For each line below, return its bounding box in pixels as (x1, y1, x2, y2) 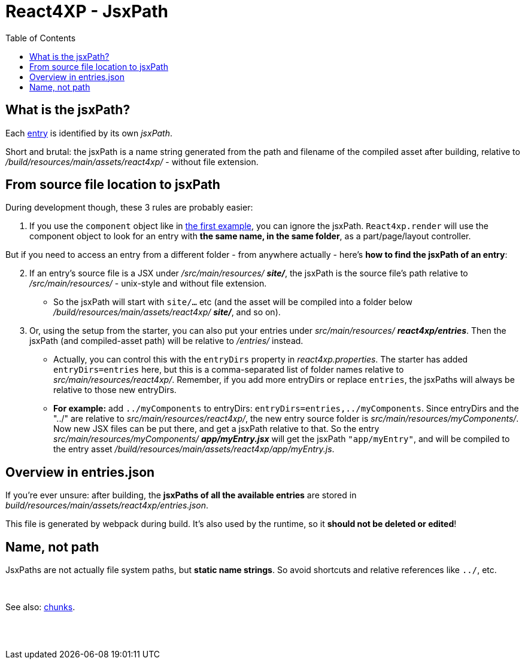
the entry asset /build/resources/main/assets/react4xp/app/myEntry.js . (53, 444, 335, 455)
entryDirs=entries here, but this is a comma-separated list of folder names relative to (53, 364, 404, 375)
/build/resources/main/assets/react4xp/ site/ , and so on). (53, 307, 281, 318)
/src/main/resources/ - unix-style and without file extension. (29, 278, 267, 289)
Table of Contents (5, 32, 76, 43)
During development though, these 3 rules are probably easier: (5, 202, 253, 213)
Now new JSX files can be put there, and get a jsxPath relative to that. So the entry (53, 424, 380, 434)
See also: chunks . (5, 602, 75, 613)
